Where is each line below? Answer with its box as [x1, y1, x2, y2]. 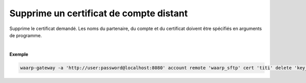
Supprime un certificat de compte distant [9, 8, 188, 19]
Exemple [9, 51, 29, 57]
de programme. [9, 32, 42, 38]
